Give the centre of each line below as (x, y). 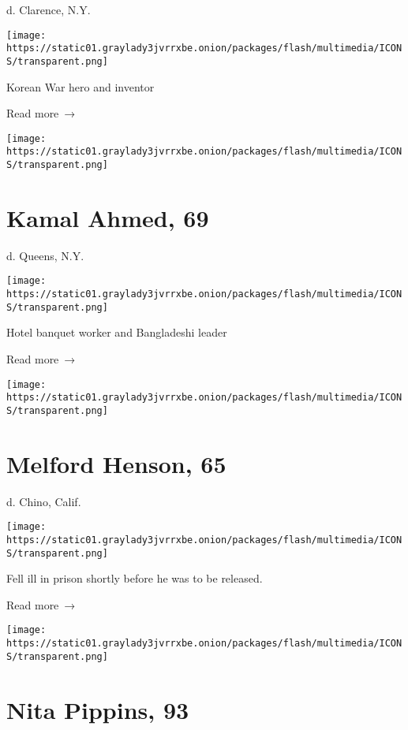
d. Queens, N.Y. (45, 255)
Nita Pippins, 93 (98, 709)
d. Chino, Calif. (44, 501)
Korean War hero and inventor (80, 86)
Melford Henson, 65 (116, 463)
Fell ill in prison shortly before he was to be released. (135, 578)
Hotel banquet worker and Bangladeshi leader (117, 332)
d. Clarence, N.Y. (49, 9)
